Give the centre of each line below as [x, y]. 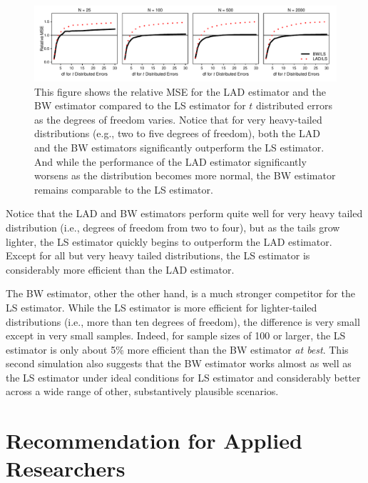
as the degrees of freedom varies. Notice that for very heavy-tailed [178, 119]
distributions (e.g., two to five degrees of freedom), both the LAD [177, 133]
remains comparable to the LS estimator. [124, 189]
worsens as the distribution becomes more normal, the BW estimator [185, 175]
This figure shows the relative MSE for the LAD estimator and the [180, 91]
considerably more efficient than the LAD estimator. [120, 269]
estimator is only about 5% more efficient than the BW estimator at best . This [177, 349]
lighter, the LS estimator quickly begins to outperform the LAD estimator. [169, 241]
